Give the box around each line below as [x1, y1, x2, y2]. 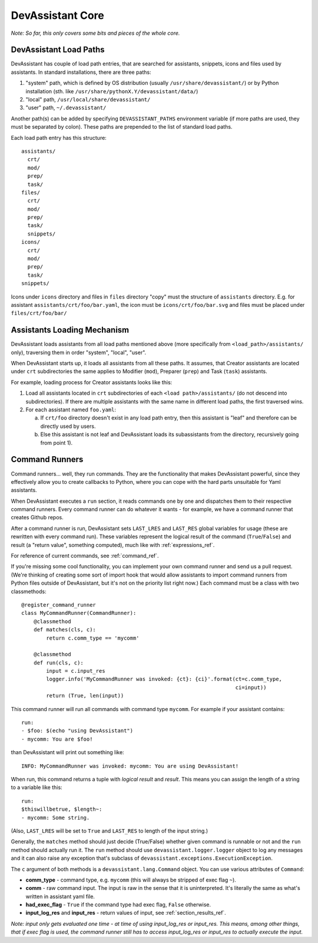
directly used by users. [40, 423, 96, 430]
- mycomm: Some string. [21, 814, 90, 821]
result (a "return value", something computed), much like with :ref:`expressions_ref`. [11, 541, 215, 548]
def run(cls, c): [33, 659, 84, 666]
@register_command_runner [21, 601, 97, 608]
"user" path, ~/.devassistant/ [25, 104, 107, 112]
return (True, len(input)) [46, 692, 124, 699]
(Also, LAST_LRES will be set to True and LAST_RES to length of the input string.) [11, 827, 208, 834]
